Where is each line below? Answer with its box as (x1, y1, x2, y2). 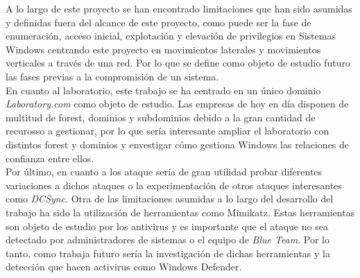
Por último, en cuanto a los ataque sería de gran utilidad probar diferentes (6, 164, 323, 179)
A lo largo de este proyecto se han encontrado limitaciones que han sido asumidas (6, 1, 352, 15)
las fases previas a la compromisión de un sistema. (6, 69, 219, 83)
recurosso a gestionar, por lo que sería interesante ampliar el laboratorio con (6, 123, 329, 138)
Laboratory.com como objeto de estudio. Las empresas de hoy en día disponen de (6, 96, 349, 111)
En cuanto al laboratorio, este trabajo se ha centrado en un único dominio (6, 82, 321, 97)
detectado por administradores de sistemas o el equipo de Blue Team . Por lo (6, 232, 329, 247)
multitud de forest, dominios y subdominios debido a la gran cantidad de (6, 110, 316, 124)
